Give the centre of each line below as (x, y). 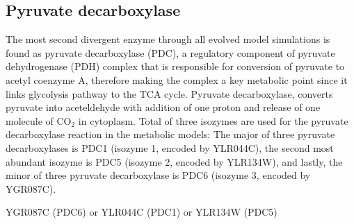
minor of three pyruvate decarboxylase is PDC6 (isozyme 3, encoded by (158, 175)
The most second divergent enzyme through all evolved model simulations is (168, 39)
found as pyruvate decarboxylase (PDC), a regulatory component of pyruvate (170, 52)
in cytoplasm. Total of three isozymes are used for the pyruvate (213, 120)
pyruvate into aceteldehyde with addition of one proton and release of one (163, 107)
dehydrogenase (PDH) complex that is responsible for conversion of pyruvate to (175, 66)
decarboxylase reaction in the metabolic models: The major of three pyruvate (170, 134)
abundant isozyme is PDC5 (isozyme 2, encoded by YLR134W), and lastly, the (174, 161)
